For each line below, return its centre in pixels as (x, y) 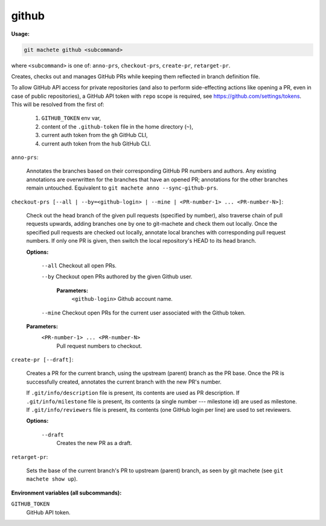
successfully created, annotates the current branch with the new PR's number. (124, 382)
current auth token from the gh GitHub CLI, (94, 135)
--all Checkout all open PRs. (79, 265)
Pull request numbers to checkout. (99, 346)
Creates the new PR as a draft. (94, 443)
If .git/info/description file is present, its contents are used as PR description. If (133, 393)
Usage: (21, 34)
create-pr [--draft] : (42, 360)
